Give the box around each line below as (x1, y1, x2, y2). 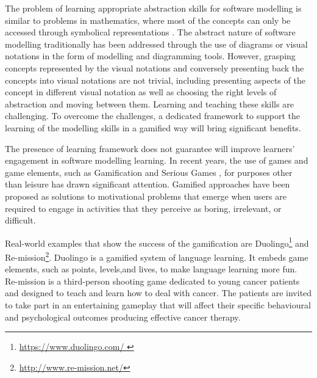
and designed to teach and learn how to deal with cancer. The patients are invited (5, 286, 312, 299)
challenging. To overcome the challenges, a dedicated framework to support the (5, 109, 301, 122)
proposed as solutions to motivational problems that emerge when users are (5, 189, 287, 202)
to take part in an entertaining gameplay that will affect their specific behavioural (5, 298, 311, 311)
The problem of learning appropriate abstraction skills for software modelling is (5, 2, 302, 14)
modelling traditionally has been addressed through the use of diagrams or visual (5, 37, 308, 50)
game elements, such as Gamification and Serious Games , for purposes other (5, 165, 293, 178)
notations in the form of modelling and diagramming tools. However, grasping (5, 49, 296, 62)
